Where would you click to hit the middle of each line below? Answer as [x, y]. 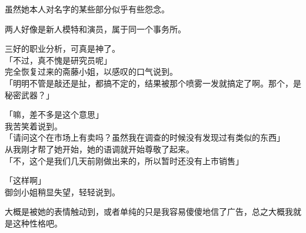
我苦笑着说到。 [34, 126]
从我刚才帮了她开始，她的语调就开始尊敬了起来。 [99, 149]
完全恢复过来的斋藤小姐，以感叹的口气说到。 [91, 71]
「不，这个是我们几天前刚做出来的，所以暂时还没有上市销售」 [124, 160]
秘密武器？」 [29, 94]
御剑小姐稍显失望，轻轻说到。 [62, 192]
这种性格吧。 [37, 223]
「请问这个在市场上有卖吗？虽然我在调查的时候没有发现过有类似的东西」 [145, 137]
